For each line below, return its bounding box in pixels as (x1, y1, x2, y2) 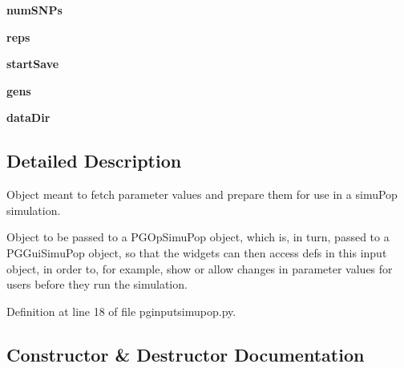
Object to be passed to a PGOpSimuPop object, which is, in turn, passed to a (6, 228, 390, 245)
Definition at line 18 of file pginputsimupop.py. (6, 302, 236, 319)
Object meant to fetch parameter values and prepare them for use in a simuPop (6, 186, 398, 203)
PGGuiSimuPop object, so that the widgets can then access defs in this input (6, 244, 387, 261)
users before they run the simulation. (6, 276, 188, 293)
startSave (6, 55, 59, 72)
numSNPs (6, 2, 63, 18)
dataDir (6, 109, 50, 126)
